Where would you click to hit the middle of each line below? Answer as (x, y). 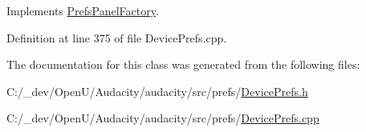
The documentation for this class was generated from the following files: (183, 64)
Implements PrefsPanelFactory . (83, 10)
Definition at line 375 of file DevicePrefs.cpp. (117, 37)
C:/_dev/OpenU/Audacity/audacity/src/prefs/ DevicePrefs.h (157, 91)
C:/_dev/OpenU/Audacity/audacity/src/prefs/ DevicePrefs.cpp (163, 118)
